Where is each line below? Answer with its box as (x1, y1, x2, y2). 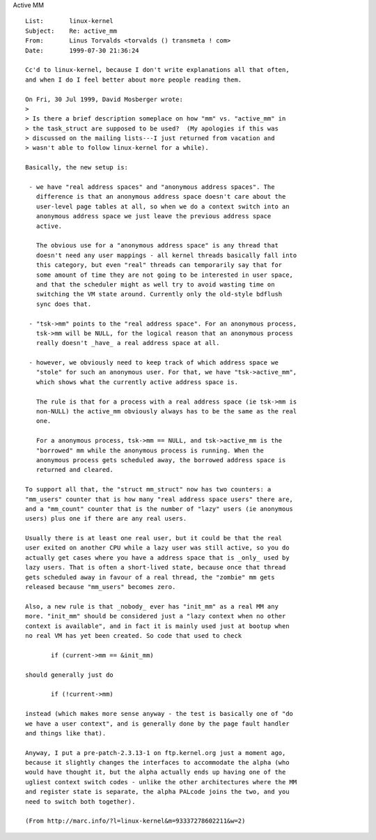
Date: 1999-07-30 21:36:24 (25, 46, 139, 54)
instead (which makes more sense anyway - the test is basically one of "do (25, 710, 294, 718)
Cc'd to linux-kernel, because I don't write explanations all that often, (25, 66, 290, 74)
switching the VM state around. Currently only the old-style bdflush (36, 290, 283, 298)
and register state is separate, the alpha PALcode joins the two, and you (25, 788, 290, 796)
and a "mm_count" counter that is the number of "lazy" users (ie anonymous (25, 505, 294, 512)
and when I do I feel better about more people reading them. (25, 75, 242, 84)
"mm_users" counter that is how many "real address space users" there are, (25, 495, 294, 503)
